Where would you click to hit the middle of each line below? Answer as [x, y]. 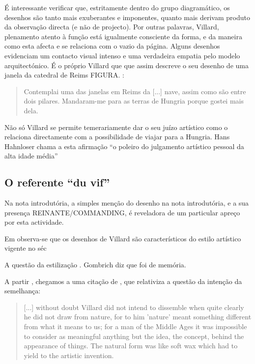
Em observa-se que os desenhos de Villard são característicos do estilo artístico [123, 238]
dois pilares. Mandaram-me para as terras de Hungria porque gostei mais [134, 101]
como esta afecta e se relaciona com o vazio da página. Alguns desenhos [112, 46]
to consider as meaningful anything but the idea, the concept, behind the [134, 336]
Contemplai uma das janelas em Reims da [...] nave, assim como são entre [135, 91]
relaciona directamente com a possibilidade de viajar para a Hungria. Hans [117, 137]
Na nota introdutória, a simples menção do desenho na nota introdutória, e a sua [127, 203]
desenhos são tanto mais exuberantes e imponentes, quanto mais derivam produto [127, 17]
